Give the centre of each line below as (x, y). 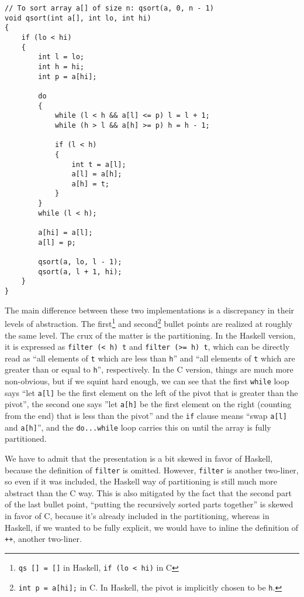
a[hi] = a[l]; (65, 233)
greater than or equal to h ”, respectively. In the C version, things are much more (149, 369)
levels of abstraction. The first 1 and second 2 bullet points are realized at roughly (149, 323)
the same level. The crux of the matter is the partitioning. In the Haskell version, (150, 335)
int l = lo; (61, 57)
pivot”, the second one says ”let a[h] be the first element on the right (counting (148, 404)
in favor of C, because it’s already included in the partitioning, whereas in (137, 516)
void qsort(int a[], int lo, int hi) (78, 18)
